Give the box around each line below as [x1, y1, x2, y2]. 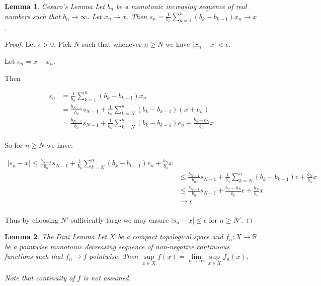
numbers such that [5, 11, 61, 21]
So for [5, 139, 23, 150]
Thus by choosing [5, 214, 59, 225]
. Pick [53, 39, 72, 49]
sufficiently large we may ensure [71, 214, 169, 225]
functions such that [5, 251, 63, 261]
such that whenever [82, 39, 142, 49]
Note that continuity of [5, 272, 75, 282]
